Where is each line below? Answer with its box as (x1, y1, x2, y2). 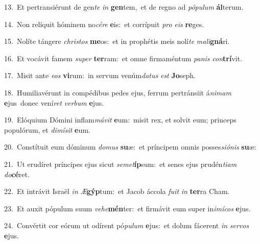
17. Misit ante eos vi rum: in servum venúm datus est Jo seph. (4, 70, 196, 81)
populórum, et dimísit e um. (4, 124, 90, 135)
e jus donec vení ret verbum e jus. (4, 97, 104, 108)
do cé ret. (4, 168, 30, 179)
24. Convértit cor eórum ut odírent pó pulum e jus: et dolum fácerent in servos (4, 220, 249, 231)
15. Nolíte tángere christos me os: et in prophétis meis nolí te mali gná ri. (4, 36, 230, 46)
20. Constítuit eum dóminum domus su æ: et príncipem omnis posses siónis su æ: (4, 141, 256, 152)
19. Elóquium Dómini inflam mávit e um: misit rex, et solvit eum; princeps (4, 114, 237, 125)
